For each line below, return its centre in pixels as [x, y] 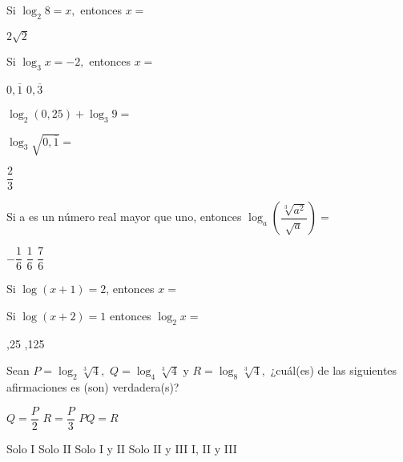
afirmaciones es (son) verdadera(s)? [93, 386]
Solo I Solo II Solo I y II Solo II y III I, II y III [122, 448]
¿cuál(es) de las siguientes [334, 370]
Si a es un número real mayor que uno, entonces [124, 217]
